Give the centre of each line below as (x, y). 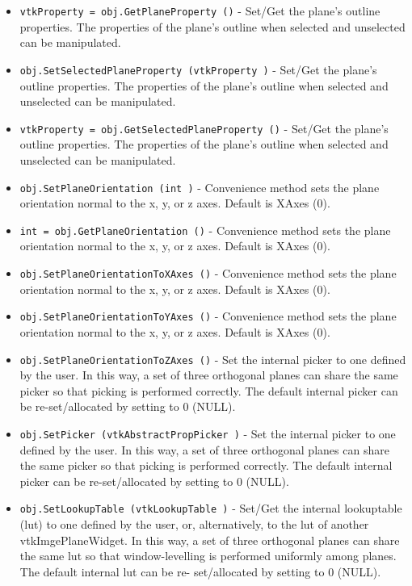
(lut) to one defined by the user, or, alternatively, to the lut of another (194, 524)
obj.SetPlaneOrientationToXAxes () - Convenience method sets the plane (208, 273)
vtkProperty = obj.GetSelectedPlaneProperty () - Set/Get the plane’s (204, 128)
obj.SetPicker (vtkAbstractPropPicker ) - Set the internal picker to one (208, 433)
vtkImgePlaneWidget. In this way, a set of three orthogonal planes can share (210, 540)
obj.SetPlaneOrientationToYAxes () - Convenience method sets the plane (208, 316)
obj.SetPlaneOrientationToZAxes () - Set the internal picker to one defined (213, 359)
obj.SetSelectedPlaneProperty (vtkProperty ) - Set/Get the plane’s (198, 69)
